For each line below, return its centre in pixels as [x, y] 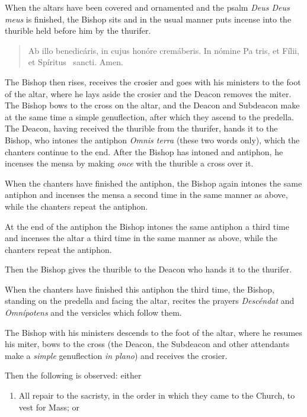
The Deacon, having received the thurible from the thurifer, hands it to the [141, 128]
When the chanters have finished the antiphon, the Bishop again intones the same [153, 183]
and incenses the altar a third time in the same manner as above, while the [141, 238]
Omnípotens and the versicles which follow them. [93, 312]
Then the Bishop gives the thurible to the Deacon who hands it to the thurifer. [148, 269]
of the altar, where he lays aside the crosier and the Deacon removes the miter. [148, 93]
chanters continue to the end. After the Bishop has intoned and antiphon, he [144, 151]
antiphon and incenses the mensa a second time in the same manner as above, [146, 195]
